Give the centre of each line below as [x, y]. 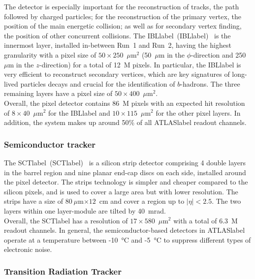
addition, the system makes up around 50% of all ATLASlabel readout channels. [125, 122]
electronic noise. [28, 249]
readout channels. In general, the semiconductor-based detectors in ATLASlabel [125, 230]
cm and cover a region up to [142, 201]
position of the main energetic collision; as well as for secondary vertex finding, [123, 26]
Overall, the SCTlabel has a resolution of [66, 220]
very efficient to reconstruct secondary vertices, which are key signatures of [117, 74]
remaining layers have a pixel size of [58, 93]
